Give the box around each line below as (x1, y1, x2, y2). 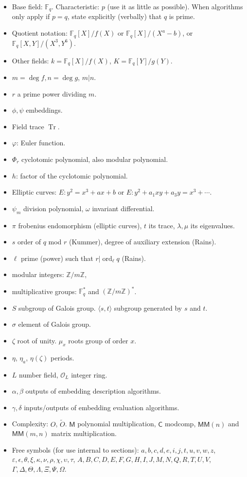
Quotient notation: (12, 28, 68, 38)
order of (18, 237, 41, 247)
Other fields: (12, 55, 49, 65)
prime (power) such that (21, 253, 93, 263)
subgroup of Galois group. (18, 302, 96, 313)
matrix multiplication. (51, 428, 117, 438)
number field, (19, 369, 58, 379)
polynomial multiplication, (77, 418, 156, 429)
